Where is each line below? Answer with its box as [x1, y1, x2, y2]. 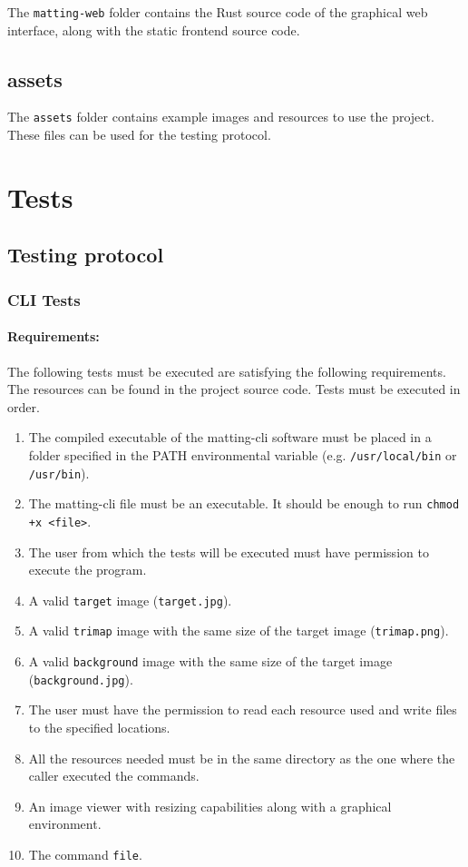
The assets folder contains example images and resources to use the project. [7, 107, 434, 126]
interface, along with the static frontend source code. [7, 20, 300, 39]
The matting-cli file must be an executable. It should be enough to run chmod [28, 494, 460, 513]
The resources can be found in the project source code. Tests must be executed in [7, 379, 461, 399]
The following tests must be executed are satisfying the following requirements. [7, 361, 446, 380]
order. [7, 397, 40, 416]
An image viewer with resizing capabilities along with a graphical [28, 796, 392, 815]
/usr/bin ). [28, 463, 90, 482]
